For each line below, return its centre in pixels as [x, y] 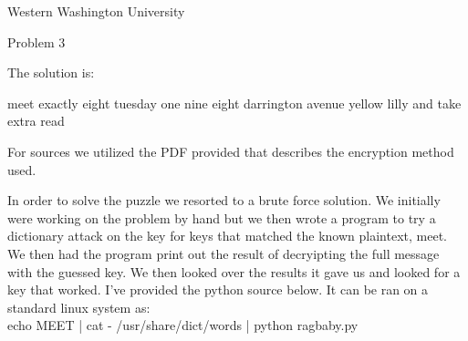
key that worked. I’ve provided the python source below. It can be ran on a [218, 289]
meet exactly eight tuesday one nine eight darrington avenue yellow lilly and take [234, 103]
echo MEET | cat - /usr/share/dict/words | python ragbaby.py [183, 325]
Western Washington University [96, 11]
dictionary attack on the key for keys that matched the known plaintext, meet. [227, 236]
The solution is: [51, 72]
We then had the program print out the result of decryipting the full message [224, 253]
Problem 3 [36, 41]
